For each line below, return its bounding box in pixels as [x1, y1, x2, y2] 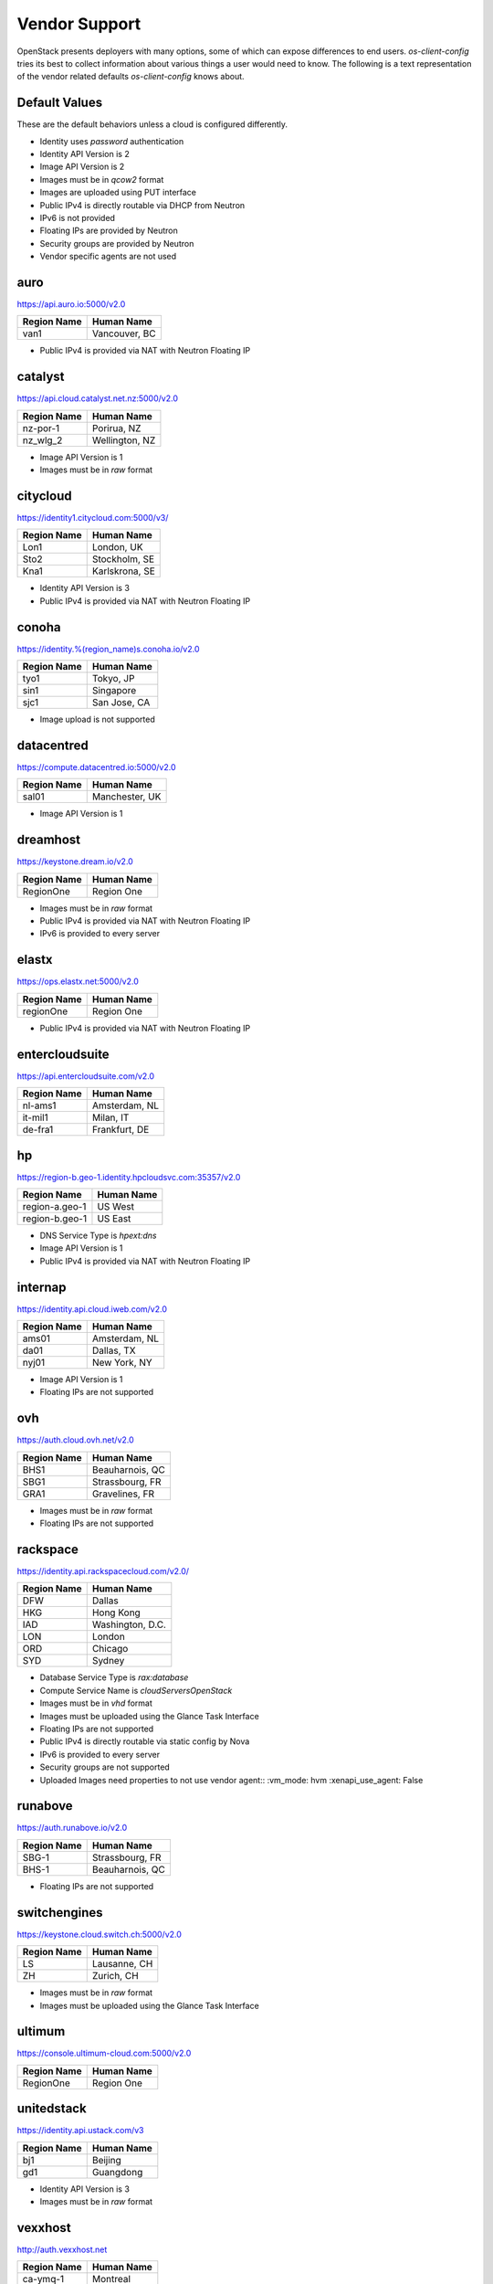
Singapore [91, 684, 137, 697]
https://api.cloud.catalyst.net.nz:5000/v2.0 [16, 393, 178, 404]
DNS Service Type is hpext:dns [39, 1230, 157, 1241]
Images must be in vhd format [39, 1697, 152, 1708]
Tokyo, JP [91, 672, 135, 685]
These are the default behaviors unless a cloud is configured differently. [16, 119, 288, 130]
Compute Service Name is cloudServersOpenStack [39, 1685, 233, 1696]
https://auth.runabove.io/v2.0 [16, 1823, 128, 1834]
